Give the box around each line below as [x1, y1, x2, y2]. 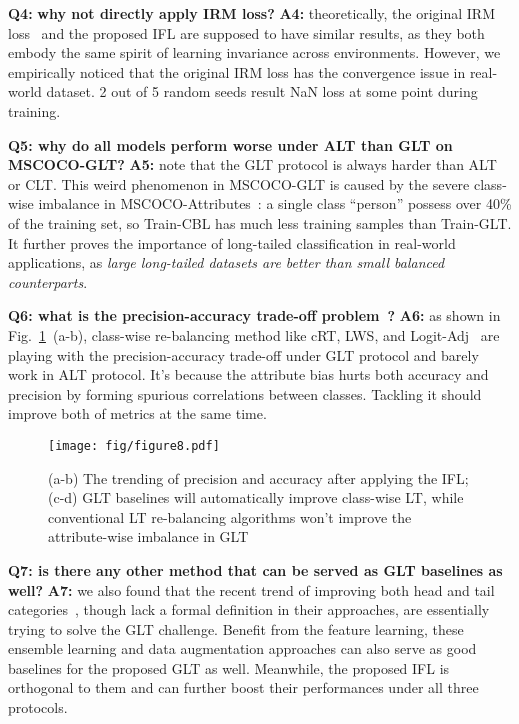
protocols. [8, 697, 68, 718]
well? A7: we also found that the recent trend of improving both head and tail [8, 579, 495, 600]
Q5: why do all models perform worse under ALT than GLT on [8, 134, 453, 155]
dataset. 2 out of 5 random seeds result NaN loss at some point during [46, 81, 478, 102]
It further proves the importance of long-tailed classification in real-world [8, 232, 456, 253]
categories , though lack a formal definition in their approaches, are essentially [8, 599, 490, 620]
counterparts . [8, 271, 88, 292]
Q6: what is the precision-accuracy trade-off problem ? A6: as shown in [8, 305, 501, 326]
